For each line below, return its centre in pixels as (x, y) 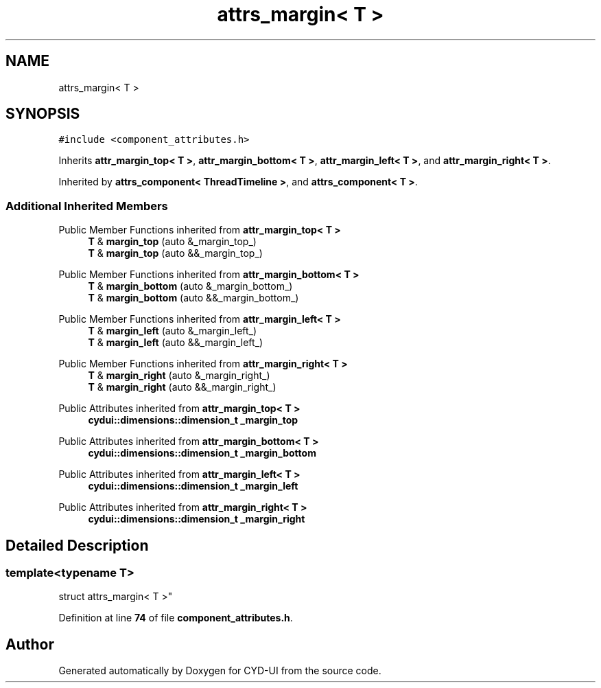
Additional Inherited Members (87, 206)
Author (30, 644)
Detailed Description (77, 545)
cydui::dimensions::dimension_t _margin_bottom (202, 453)
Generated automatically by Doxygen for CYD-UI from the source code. (220, 671)
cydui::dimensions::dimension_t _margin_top (193, 420)
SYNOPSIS (43, 114)
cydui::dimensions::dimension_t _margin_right (197, 519)
